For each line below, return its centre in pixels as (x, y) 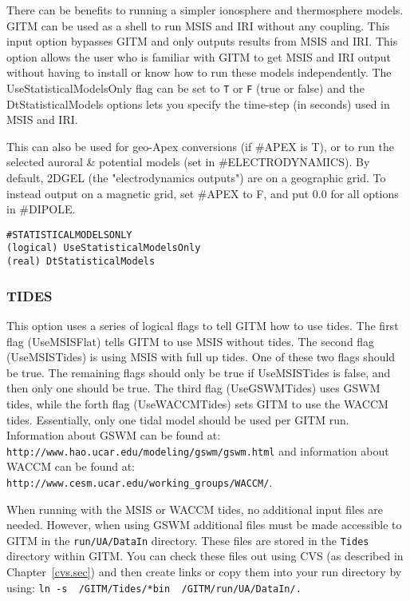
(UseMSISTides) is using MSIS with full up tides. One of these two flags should (201, 357)
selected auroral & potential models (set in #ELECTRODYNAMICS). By (188, 162)
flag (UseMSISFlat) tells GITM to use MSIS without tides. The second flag (191, 341)
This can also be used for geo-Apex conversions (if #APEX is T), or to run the (200, 146)
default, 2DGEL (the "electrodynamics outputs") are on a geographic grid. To (196, 177)
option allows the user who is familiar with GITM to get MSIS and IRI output (199, 56)
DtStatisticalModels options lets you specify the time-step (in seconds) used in (198, 103)
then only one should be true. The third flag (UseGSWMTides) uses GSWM (193, 388)
